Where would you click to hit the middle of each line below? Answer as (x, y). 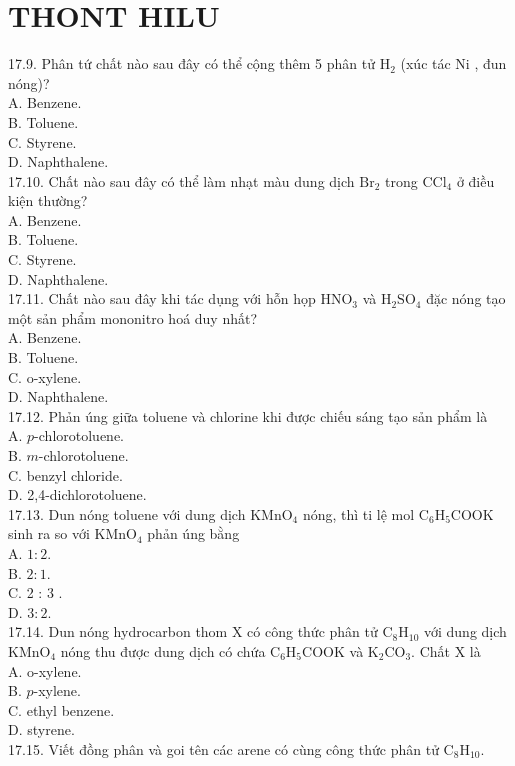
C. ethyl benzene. (61, 709)
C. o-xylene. (45, 376)
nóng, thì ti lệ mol (358, 513)
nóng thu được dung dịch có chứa (163, 650)
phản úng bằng (193, 533)
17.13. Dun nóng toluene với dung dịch (127, 513)
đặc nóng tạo (466, 298)
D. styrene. (41, 729)
